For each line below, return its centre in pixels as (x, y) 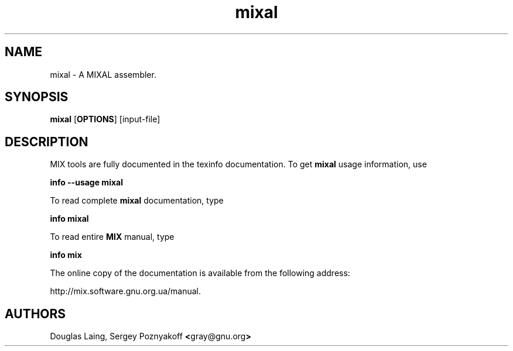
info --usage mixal (86, 183)
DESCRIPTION (47, 142)
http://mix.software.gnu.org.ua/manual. (126, 291)
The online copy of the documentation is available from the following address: (200, 273)
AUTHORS (35, 314)
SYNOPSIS (37, 97)
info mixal (69, 219)
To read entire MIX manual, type (112, 237)
